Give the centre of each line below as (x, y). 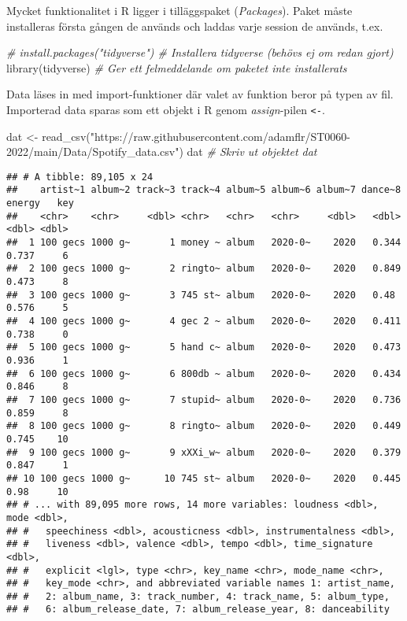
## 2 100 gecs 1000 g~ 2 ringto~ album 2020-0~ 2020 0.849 (204, 269)
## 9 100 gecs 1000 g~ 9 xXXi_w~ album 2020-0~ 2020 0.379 (204, 452)
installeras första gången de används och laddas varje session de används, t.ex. (195, 26)
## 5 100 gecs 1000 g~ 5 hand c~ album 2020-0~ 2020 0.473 (204, 347)
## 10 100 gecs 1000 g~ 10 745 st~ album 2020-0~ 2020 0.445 (204, 478)
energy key (40, 203)
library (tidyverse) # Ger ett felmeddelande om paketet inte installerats (177, 67)
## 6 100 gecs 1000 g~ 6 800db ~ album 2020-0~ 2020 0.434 (204, 373)
